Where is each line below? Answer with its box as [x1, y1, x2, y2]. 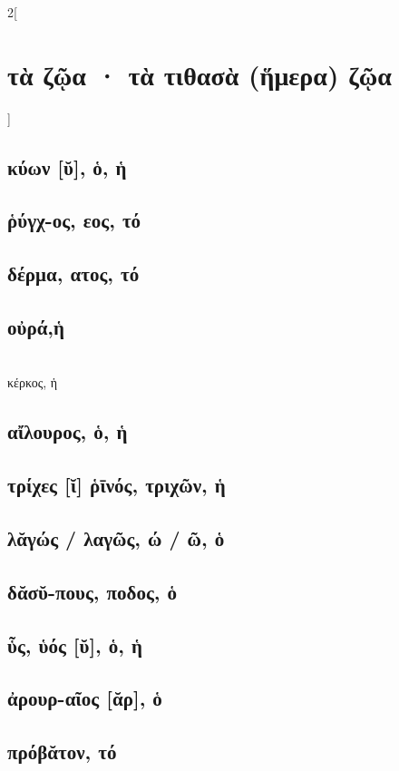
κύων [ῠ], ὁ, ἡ [7, 152, 127, 181]
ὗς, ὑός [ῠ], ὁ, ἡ [7, 630, 143, 659]
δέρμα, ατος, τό [7, 259, 140, 288]
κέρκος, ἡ [7, 373, 58, 392]
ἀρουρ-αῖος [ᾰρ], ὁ [7, 684, 162, 712]
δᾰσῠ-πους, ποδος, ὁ [7, 577, 177, 605]
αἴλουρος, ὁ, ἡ [7, 417, 128, 445]
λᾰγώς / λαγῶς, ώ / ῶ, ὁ [7, 524, 225, 551]
